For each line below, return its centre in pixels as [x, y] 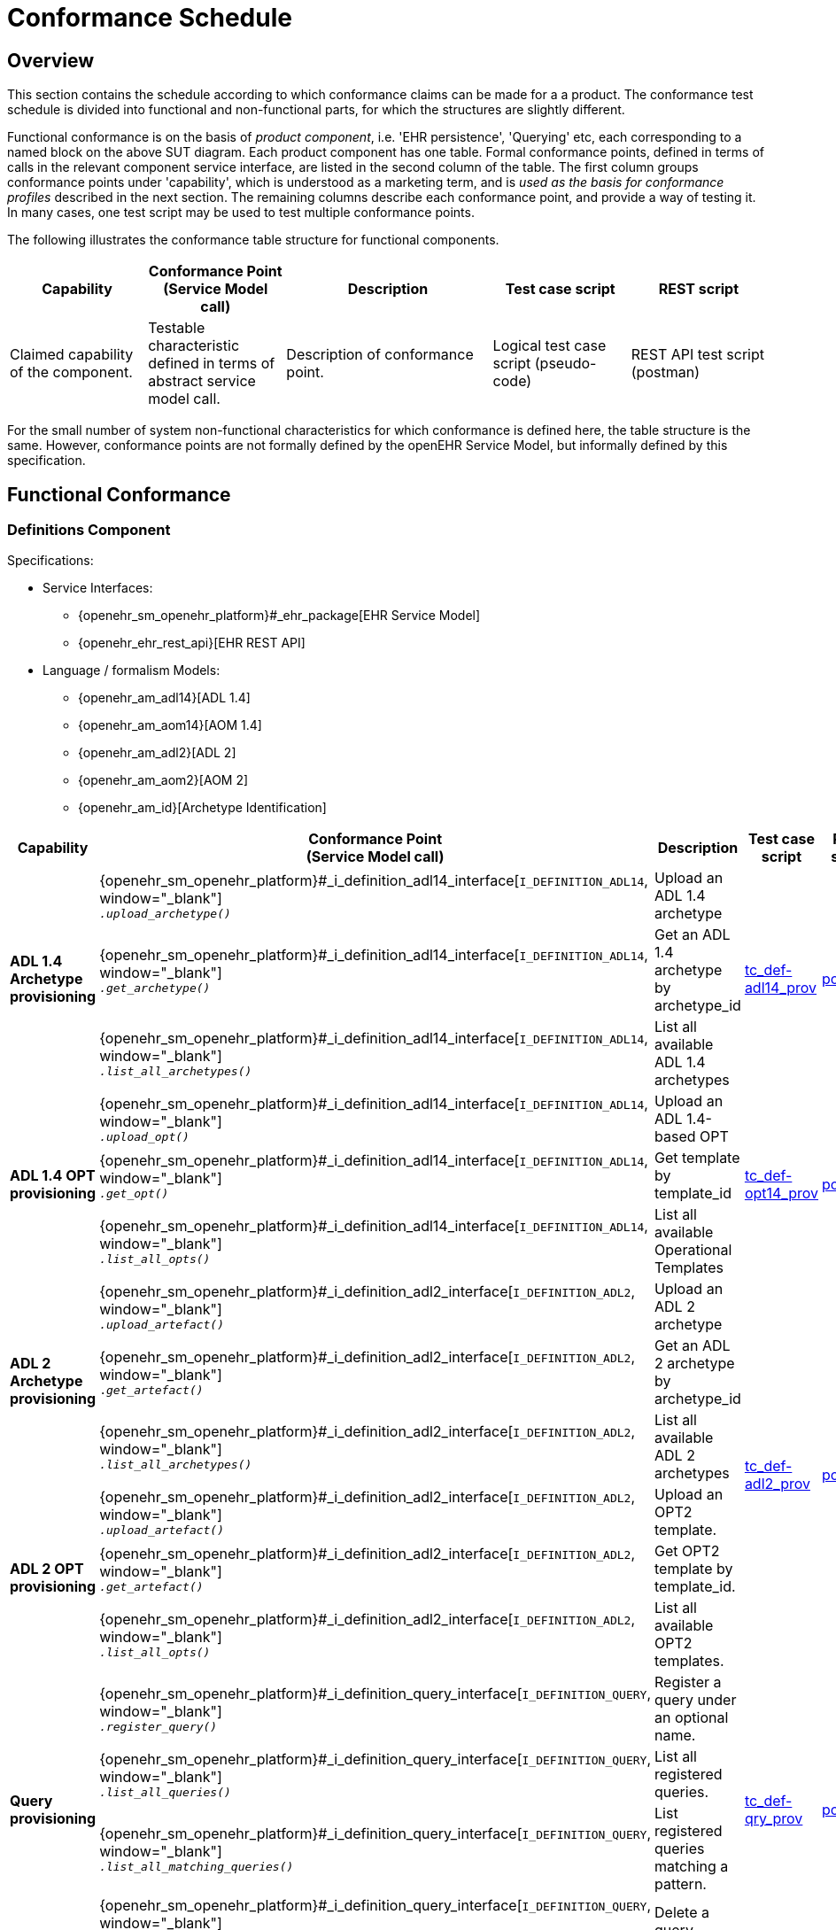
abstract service [202, 381]
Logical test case [550, 346]
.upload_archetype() [165, 913]
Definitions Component [89, 530]
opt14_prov [782, 1194]
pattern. [681, 1884]
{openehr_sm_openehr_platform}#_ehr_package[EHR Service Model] [279, 616]
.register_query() [159, 1726]
